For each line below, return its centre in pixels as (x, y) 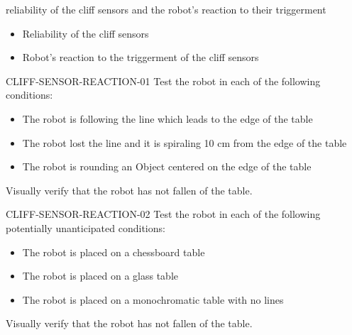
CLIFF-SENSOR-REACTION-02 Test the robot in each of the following (163, 214)
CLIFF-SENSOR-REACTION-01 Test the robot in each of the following (163, 81)
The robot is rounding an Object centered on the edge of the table (167, 166)
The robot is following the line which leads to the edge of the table (167, 118)
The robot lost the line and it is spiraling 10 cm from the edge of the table (185, 142)
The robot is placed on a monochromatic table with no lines (153, 299)
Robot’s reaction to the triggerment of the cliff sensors (141, 57)
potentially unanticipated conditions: (86, 227)
